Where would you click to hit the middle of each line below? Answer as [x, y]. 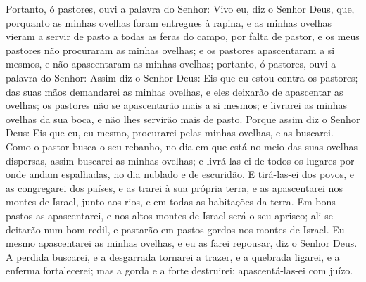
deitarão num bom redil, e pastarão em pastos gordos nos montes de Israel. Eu [175, 229]
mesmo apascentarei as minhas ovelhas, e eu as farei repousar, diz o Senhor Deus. [182, 243]
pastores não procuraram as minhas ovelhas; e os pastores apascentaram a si [170, 50]
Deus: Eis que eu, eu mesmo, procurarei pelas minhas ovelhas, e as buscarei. [170, 133]
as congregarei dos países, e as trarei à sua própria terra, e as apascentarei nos [174, 187]
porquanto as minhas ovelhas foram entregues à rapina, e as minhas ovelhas [169, 22]
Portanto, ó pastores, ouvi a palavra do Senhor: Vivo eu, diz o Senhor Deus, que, [180, 8]
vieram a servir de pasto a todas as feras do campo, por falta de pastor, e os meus [183, 36]
